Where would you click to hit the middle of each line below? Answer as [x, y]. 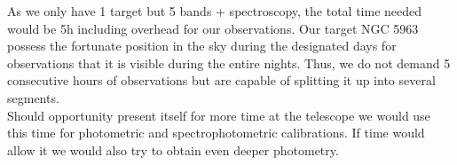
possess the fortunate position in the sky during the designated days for [202, 46]
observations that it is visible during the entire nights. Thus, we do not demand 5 [229, 63]
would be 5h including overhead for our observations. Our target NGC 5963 [213, 28]
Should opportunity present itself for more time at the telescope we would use [219, 115]
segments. [33, 97]
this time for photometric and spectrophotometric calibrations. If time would [216, 133]
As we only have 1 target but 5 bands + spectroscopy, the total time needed [215, 11]
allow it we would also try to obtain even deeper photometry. [173, 149]
